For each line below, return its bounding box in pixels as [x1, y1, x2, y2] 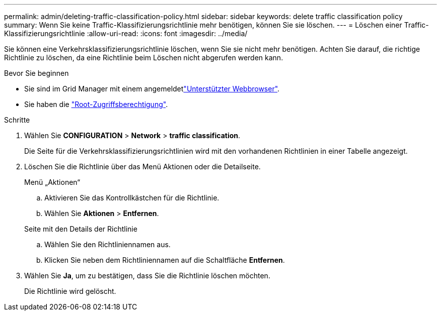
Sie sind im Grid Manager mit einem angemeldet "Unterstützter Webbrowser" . [24, 84, 280, 93]
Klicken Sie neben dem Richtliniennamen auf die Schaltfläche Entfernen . [44, 256, 285, 264]
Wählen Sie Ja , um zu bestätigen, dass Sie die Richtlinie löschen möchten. [24, 271, 270, 280]
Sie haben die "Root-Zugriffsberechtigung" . [24, 100, 168, 109]
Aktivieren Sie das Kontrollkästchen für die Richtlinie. [44, 193, 219, 202]
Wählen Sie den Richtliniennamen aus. [44, 240, 171, 249]
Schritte [4, 116, 30, 124]
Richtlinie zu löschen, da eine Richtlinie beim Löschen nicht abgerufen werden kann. [4, 53, 283, 62]
